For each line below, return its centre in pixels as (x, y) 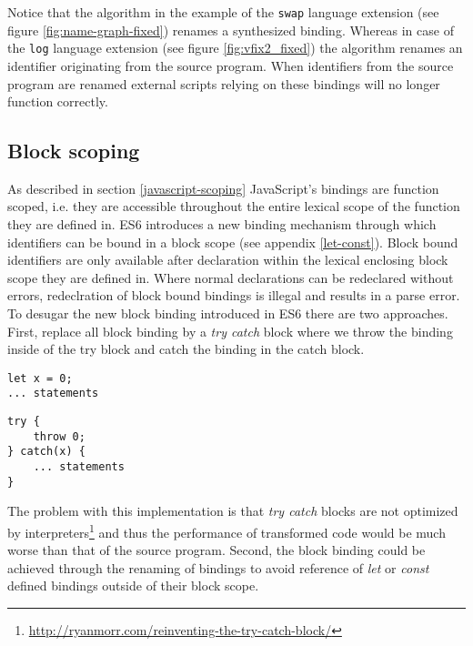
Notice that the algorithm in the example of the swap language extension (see (223, 12)
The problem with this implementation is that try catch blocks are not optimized (233, 511)
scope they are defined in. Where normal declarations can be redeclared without (231, 277)
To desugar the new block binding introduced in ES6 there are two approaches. (228, 313)
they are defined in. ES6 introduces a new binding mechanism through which (222, 224)
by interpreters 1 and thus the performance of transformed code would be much (226, 531)
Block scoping (74, 151)
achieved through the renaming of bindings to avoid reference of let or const (218, 567)
